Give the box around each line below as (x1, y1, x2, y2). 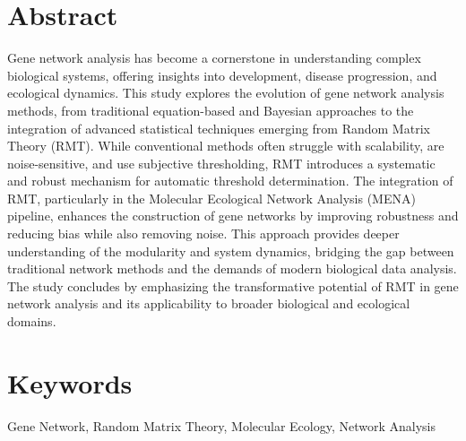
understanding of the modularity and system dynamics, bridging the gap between (7, 241, 454, 260)
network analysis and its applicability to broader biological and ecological (7, 294, 410, 313)
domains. (7, 312, 56, 331)
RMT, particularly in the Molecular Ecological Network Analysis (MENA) (7, 188, 416, 207)
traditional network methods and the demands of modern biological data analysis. (7, 259, 457, 278)
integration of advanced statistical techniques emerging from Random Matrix (7, 118, 430, 137)
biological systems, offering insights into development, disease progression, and (7, 65, 437, 84)
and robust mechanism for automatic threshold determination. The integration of (7, 171, 453, 190)
